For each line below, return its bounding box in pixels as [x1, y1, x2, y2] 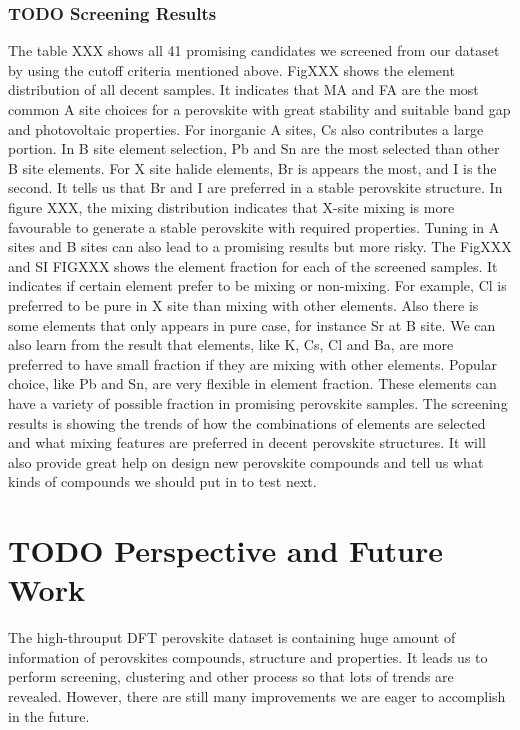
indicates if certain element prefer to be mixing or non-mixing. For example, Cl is [8, 275, 507, 296]
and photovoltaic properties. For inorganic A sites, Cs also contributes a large [8, 118, 484, 139]
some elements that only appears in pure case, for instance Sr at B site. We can [8, 314, 496, 335]
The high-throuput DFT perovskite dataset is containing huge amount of [8, 627, 456, 648]
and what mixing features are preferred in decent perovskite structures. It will [8, 432, 486, 453]
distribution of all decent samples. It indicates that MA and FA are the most [8, 79, 479, 100]
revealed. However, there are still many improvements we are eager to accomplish [8, 685, 506, 706]
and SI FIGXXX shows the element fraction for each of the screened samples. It [8, 255, 498, 276]
